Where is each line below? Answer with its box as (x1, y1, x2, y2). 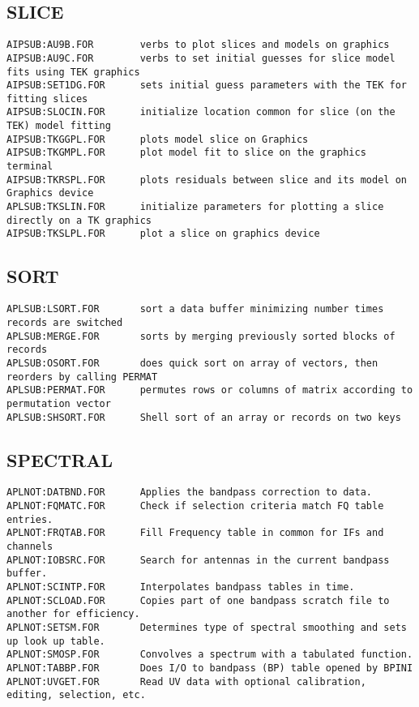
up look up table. (6, 635, 105, 647)
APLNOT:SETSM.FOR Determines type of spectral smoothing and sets (6, 621, 407, 633)
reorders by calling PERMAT (6, 371, 158, 383)
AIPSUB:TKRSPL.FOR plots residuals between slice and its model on (6, 174, 407, 186)
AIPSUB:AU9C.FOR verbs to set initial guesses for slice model (6, 52, 395, 64)
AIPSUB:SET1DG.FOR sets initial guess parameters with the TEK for (6, 79, 407, 92)
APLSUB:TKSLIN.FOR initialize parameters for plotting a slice (6, 201, 384, 213)
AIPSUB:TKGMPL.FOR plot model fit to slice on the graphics (6, 147, 366, 159)
